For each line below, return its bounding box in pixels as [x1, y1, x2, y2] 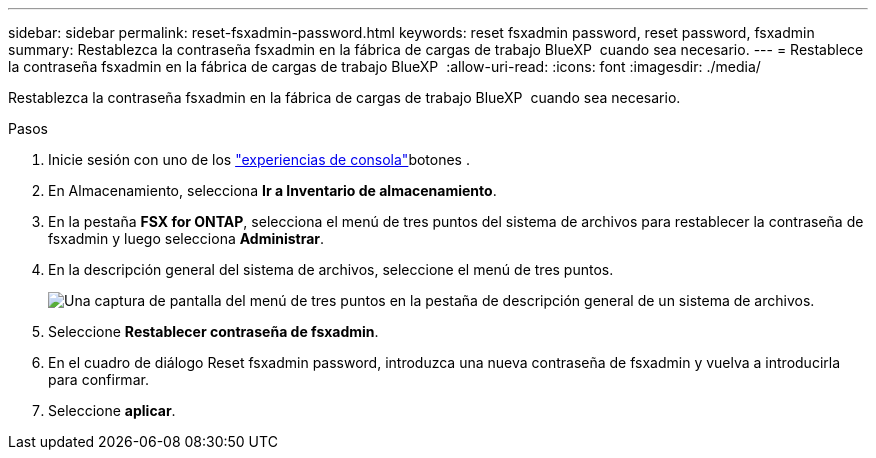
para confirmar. [48, 371, 149, 388]
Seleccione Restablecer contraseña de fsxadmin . [48, 323, 379, 340]
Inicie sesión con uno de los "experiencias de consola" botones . [48, 151, 470, 168]
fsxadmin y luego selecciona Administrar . [48, 230, 325, 247]
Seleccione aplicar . [48, 402, 176, 419]
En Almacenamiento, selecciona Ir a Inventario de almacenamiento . [48, 182, 497, 199]
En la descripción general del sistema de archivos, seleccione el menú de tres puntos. [48, 261, 614, 278]
